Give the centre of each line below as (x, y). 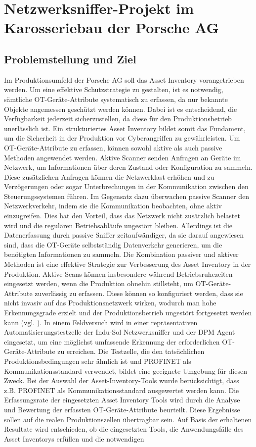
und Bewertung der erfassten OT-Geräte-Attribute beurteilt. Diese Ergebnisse (122, 409)
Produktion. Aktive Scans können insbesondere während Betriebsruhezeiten (118, 273)
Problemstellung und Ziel (70, 59)
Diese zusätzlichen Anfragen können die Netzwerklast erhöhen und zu (109, 176)
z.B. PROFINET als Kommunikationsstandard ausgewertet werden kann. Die (122, 390)
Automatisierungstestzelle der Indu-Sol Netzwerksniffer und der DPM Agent (120, 332)
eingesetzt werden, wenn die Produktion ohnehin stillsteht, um (99, 283)
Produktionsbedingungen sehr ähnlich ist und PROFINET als (98, 361)
